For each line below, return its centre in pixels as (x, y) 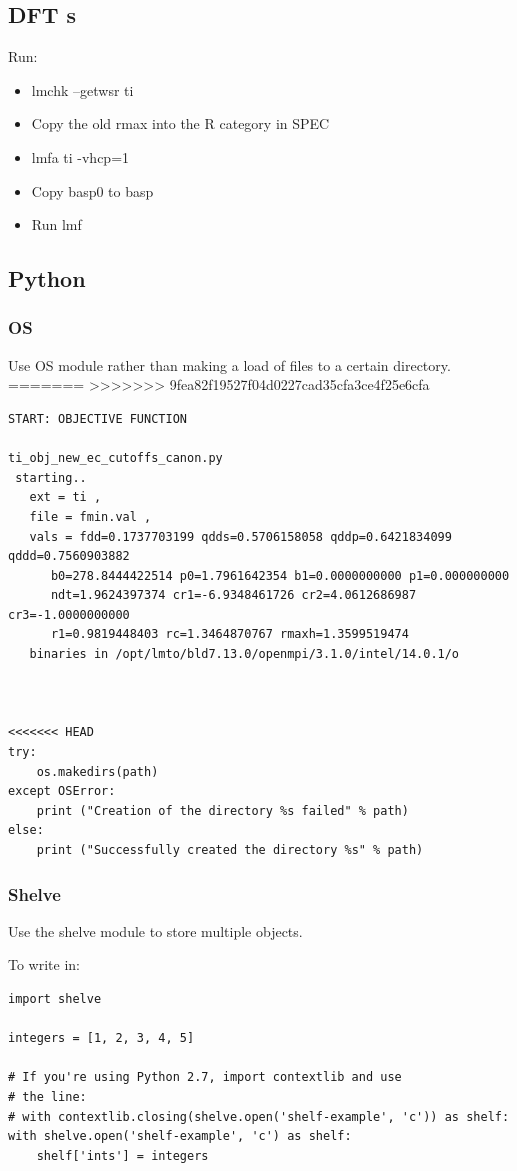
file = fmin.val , (90, 516)
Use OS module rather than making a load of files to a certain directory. (229, 364)
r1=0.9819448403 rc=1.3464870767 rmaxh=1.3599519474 (229, 634)
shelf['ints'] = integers (122, 1155)
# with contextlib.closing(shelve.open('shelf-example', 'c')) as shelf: (259, 1116)
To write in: (44, 964)
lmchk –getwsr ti (82, 89)
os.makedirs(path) (97, 771)
